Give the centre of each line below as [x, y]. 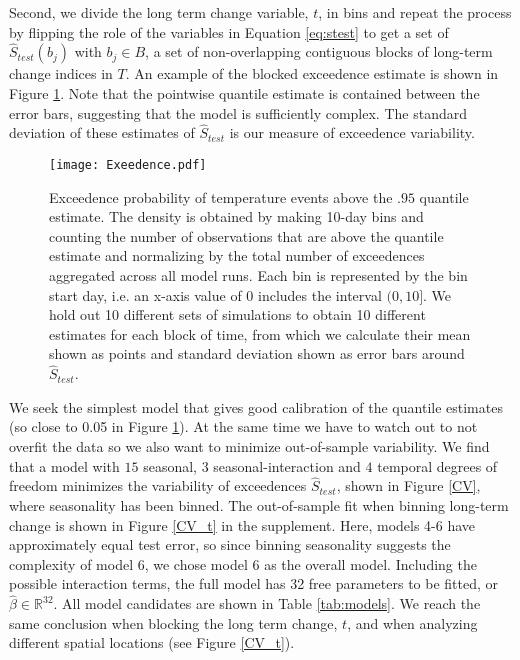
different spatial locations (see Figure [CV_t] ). [152, 642]
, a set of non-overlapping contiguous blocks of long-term [319, 51]
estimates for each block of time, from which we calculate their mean [260, 333]
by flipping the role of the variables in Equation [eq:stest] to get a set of [229, 31]
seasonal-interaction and [287, 465]
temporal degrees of [437, 465]
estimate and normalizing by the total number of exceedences [237, 255]
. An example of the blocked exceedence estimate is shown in [312, 73]
